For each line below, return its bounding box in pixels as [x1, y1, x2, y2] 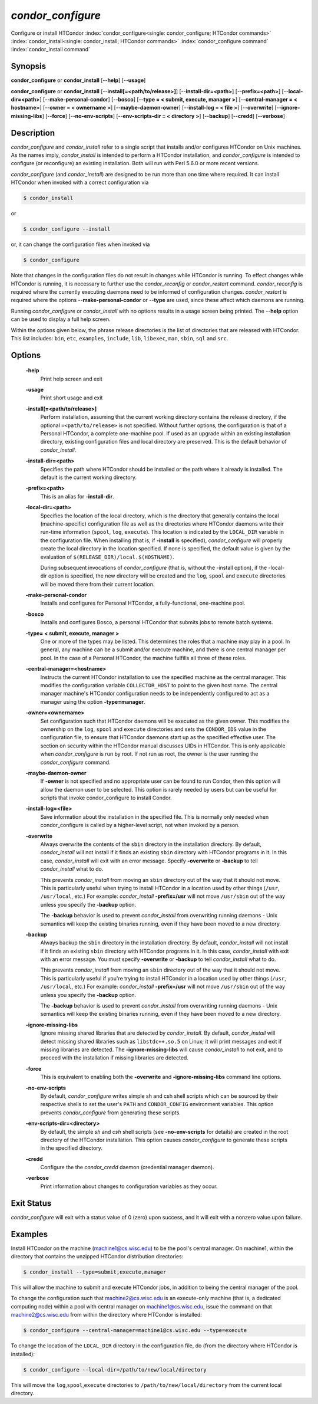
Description [11, 127, 55, 138]
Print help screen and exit [40, 375, 102, 382]
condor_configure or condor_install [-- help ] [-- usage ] [11, 77, 146, 84]
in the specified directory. [40, 1144, 103, 1152]
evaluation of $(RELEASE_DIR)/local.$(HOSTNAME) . [40, 553, 174, 560]
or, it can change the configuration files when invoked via [11, 241, 150, 248]
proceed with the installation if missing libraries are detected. [40, 1054, 188, 1061]
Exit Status [11, 1198, 52, 1208]
